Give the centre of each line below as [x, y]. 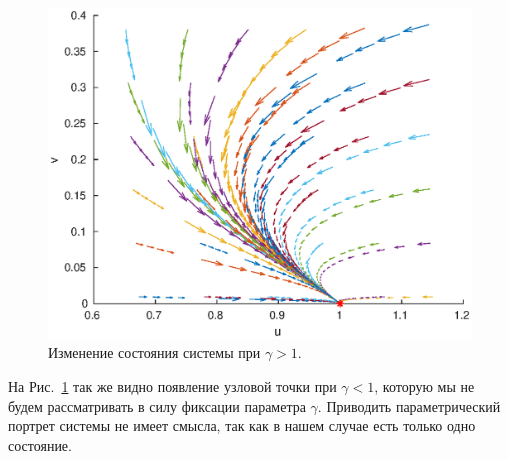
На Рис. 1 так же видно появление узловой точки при [172, 386]
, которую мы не [424, 386]
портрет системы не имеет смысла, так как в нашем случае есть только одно [242, 425]
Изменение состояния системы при [154, 352]
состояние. [40, 444]
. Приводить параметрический [409, 405]
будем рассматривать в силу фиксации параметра [157, 405]
